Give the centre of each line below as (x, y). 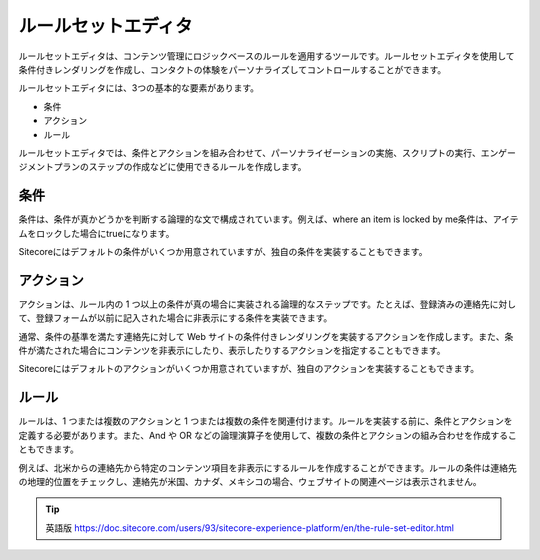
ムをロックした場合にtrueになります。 (96, 233)
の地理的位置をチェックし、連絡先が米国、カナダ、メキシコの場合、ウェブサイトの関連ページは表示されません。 (250, 481)
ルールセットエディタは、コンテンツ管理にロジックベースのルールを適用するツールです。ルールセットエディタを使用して (266, 56)
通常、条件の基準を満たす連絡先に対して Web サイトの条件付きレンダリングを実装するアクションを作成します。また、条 (266, 336)
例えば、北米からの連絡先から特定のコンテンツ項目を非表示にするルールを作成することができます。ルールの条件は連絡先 (267, 467)
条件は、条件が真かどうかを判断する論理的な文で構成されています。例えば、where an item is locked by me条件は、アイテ (268, 219)
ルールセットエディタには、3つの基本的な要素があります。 (139, 88)
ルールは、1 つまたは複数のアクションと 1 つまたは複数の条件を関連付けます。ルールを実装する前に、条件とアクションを (265, 421)
